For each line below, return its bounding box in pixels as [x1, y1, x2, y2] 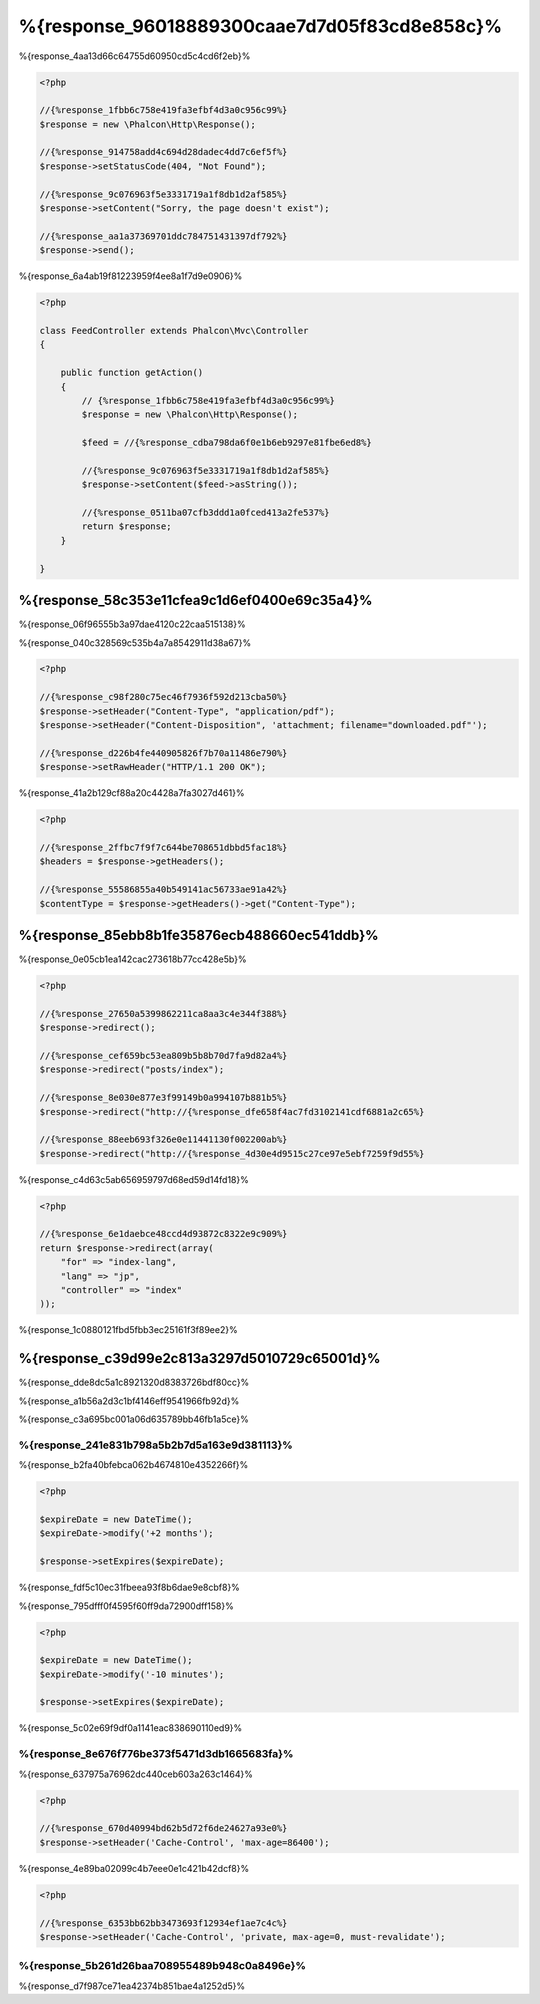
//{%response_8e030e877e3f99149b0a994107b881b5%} [39, 1092, 288, 1104]
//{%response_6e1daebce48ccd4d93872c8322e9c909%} [39, 1228, 288, 1240]
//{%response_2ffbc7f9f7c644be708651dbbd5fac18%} [39, 841, 288, 853]
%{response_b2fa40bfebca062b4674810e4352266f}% [18, 1459, 249, 1471]
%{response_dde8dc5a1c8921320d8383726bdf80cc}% [18, 1376, 250, 1389]
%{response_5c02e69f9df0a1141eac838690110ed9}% [18, 1722, 243, 1734]
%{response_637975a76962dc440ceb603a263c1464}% [18, 1768, 254, 1780]
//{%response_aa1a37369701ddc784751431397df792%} [39, 230, 288, 242]
